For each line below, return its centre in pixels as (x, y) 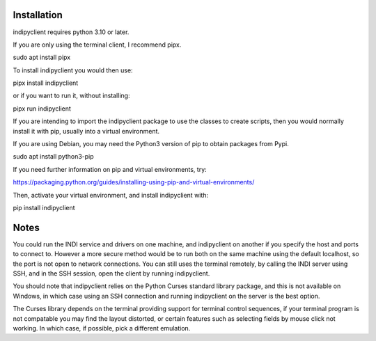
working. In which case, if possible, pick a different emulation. (102, 328)
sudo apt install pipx (42, 57)
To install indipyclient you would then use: (73, 70)
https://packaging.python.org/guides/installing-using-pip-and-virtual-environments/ (134, 182)
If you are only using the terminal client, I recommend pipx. (97, 45)
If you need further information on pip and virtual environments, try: (110, 169)
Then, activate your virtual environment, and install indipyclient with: (111, 195)
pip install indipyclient (44, 207)
